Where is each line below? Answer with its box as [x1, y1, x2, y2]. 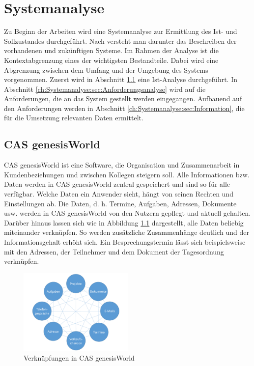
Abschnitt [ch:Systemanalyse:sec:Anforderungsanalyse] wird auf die [4, 84, 206, 94]
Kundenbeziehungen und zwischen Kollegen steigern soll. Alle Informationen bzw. [4, 169, 250, 179]
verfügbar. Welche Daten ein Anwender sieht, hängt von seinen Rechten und [4, 189, 233, 199]
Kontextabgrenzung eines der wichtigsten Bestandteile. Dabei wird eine [4, 55, 219, 65]
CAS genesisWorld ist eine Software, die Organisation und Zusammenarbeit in [4, 160, 240, 170]
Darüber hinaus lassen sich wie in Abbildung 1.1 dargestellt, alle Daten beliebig [4, 217, 244, 227]
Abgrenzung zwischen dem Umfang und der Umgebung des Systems [4, 64, 208, 75]
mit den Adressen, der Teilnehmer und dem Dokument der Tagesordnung [4, 246, 224, 256]
